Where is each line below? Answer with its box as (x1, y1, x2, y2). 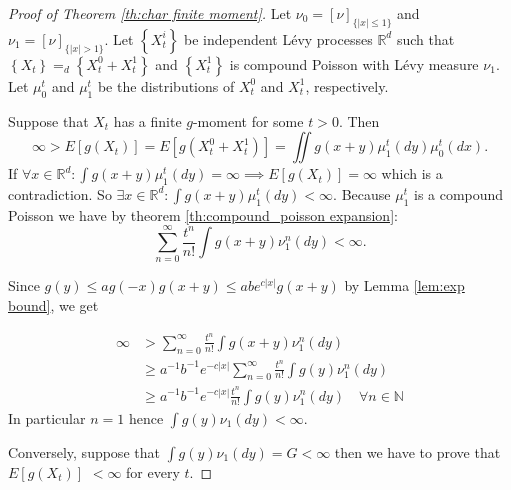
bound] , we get (8, 295, 99, 316)
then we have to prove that (334, 441, 501, 462)
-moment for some (192, 110, 304, 131)
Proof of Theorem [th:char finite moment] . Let (8, 3, 292, 23)
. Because (333, 183, 391, 204)
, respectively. (305, 75, 389, 96)
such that (396, 28, 455, 49)
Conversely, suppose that (8, 441, 160, 462)
